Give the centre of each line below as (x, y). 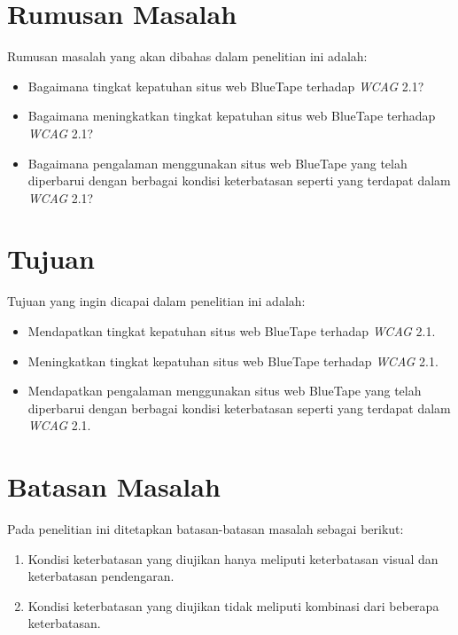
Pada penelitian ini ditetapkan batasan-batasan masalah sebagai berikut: (206, 529)
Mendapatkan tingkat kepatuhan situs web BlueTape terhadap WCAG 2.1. (232, 331)
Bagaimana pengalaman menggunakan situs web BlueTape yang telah (217, 163)
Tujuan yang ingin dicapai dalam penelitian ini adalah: (156, 301)
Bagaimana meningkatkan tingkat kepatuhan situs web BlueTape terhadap (232, 116)
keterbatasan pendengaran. (101, 576)
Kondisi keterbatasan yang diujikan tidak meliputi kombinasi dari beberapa (233, 605)
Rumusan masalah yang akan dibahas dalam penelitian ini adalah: (187, 56)
